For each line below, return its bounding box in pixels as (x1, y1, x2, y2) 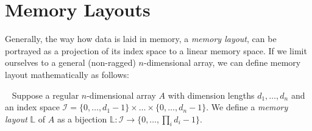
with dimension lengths (168, 88, 255, 101)
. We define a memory (206, 101, 288, 113)
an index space (5, 101, 60, 113)
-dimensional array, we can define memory (144, 56, 301, 69)
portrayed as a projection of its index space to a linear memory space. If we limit (5, 44, 307, 57)
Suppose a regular (12, 88, 79, 101)
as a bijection (57, 112, 107, 125)
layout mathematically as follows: (5, 68, 129, 80)
